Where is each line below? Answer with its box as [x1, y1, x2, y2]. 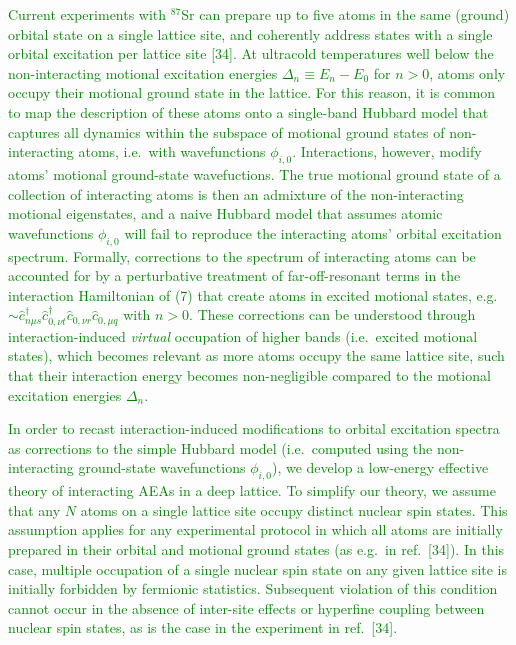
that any [8, 499, 61, 520]
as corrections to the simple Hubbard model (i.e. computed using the [8, 437, 433, 458]
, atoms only [429, 62, 506, 83]
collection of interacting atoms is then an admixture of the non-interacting [8, 183, 464, 204]
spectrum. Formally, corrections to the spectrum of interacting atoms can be [8, 245, 476, 266]
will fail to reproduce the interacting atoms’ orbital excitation [124, 222, 502, 243]
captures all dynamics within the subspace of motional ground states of [8, 121, 445, 142]
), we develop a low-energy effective [271, 457, 489, 478]
